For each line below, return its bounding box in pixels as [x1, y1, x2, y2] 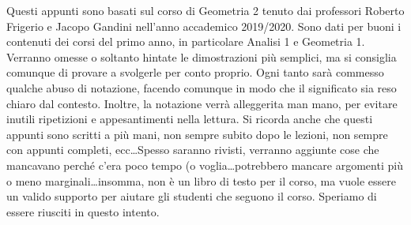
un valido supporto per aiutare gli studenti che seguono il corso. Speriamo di [6, 188, 377, 204]
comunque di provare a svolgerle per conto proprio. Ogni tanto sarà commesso [6, 64, 384, 81]
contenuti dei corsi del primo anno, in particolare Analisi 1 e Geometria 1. [6, 33, 365, 50]
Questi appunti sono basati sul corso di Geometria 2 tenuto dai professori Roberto [6, 2, 405, 18]
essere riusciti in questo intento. [6, 203, 160, 219]
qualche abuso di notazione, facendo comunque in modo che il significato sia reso [6, 79, 397, 96]
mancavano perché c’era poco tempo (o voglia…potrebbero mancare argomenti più [6, 156, 403, 173]
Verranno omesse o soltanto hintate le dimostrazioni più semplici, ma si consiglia [6, 48, 397, 65]
